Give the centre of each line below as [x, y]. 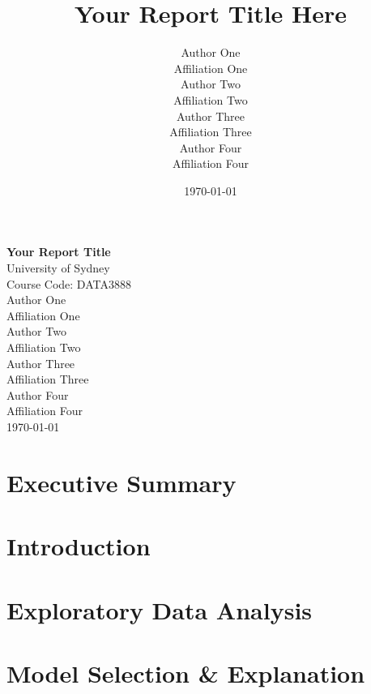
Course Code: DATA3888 [69, 283]
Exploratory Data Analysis [160, 609]
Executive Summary [122, 482]
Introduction [79, 546]
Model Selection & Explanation [186, 673]
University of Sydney [58, 268]
